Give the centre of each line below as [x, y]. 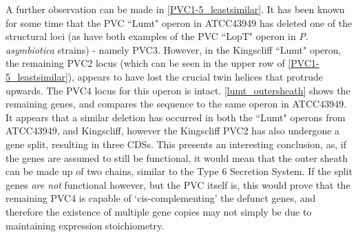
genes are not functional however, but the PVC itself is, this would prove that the [178, 184]
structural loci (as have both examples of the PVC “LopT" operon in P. [157, 36]
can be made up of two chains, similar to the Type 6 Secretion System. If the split [179, 171]
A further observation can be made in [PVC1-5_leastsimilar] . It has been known [175, 9]
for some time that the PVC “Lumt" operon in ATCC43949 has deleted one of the [179, 22]
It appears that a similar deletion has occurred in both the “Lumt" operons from [176, 117]
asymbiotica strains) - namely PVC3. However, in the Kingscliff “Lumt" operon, [173, 49]
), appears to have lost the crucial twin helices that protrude [196, 76]
